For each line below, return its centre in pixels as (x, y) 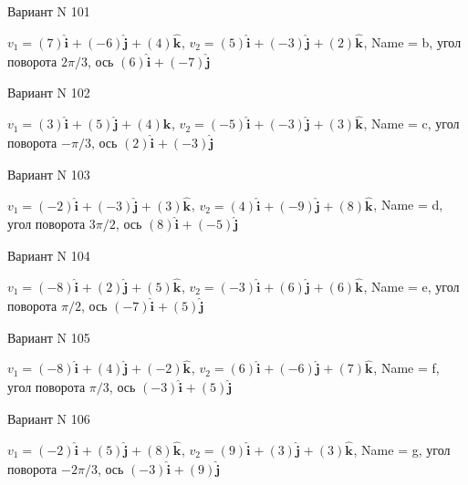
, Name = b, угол (412, 41)
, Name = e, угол (411, 287)
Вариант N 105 (49, 337)
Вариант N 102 (49, 93)
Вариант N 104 (49, 256)
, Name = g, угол (402, 449)
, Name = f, (406, 368)
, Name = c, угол (411, 124)
